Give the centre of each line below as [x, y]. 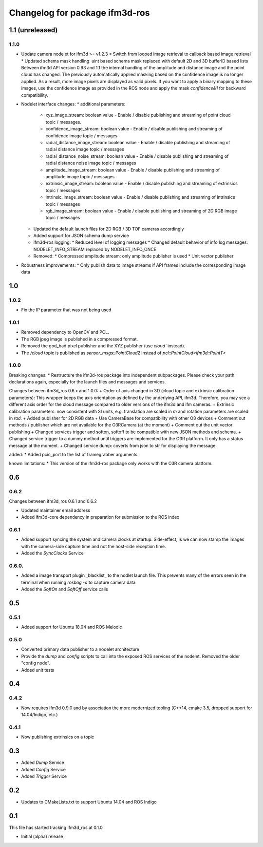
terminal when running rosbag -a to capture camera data [78, 582]
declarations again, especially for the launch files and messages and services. [87, 382]
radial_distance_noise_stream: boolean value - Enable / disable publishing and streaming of [137, 156]
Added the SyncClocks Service [52, 553]
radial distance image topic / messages [85, 149]
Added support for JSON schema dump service [81, 236]
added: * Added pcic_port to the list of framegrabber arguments [73, 454]
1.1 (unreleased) [33, 30]
